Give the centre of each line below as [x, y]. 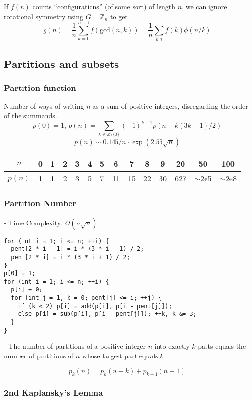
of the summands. [31, 115]
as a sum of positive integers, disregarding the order [170, 106]
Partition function [40, 88]
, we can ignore [204, 6]
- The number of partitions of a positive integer [75, 346]
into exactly [172, 346]
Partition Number [40, 203]
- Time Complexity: [34, 222]
